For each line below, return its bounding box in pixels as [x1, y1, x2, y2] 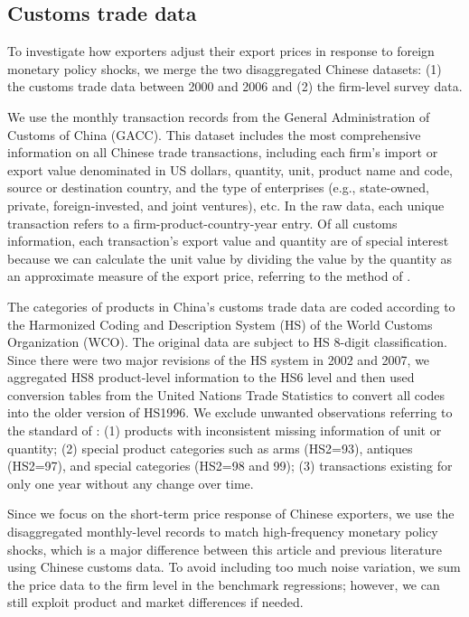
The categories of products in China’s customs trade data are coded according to [7, 296, 455, 315]
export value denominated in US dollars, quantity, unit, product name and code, [7, 160, 453, 179]
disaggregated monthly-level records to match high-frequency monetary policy [7, 522, 438, 541]
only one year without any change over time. [7, 473, 254, 492]
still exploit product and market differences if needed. [7, 593, 304, 612]
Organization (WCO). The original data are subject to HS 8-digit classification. [7, 332, 447, 351]
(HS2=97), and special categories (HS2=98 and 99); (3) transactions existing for [7, 456, 453, 475]
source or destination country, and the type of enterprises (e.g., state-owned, [7, 178, 429, 197]
